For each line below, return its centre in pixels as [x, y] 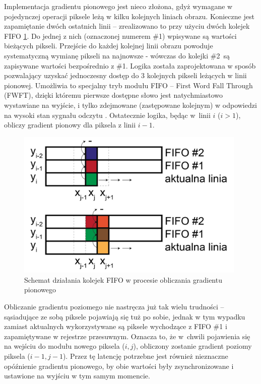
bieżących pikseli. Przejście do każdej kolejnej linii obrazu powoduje [109, 46]
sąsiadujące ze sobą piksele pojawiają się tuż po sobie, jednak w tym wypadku [125, 316]
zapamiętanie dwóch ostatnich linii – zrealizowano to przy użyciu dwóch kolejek [127, 26]
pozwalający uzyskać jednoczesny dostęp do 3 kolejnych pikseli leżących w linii [125, 75]
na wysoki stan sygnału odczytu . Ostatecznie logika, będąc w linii [107, 115]
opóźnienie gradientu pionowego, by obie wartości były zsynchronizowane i [119, 366]
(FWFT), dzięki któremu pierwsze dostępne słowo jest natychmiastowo [114, 95]
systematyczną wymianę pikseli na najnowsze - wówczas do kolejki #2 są [117, 55]
